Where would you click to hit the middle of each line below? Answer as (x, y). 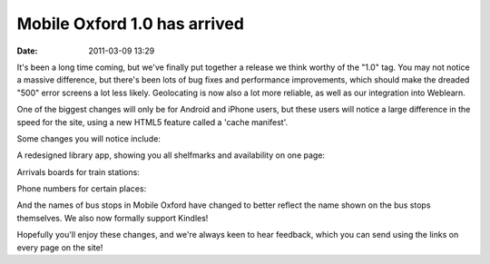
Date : (27, 51)
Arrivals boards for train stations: (78, 171)
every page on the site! (60, 247)
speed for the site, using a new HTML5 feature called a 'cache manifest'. (152, 122)
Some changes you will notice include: (88, 138)
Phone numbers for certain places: (82, 189)
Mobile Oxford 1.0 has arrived (131, 24)
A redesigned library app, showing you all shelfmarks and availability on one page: (171, 155)
